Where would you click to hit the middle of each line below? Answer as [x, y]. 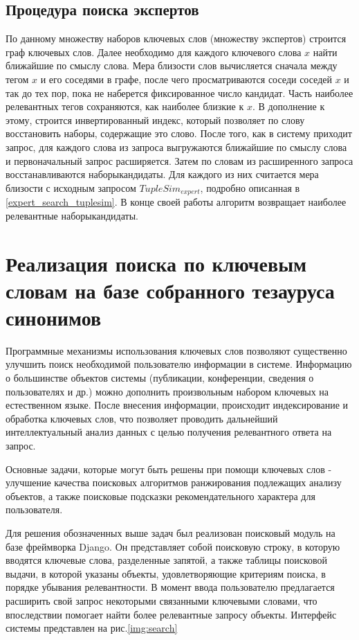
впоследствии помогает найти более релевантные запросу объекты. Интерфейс [171, 614]
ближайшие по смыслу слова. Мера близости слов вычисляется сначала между [172, 65]
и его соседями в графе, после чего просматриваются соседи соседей [186, 79]
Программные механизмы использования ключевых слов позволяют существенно [176, 350]
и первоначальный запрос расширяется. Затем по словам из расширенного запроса [179, 160]
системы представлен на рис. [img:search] [92, 628]
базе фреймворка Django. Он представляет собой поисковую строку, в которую [173, 546]
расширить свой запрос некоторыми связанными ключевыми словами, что [162, 600]
